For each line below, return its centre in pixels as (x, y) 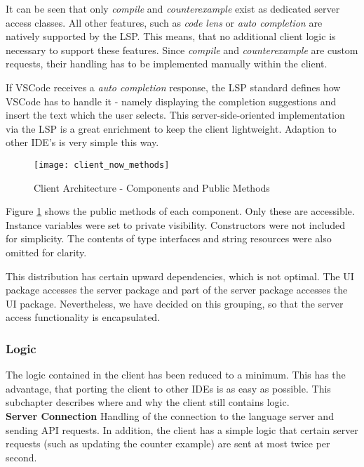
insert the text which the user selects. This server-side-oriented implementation (175, 115)
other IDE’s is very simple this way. (82, 142)
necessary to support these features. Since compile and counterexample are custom (182, 50)
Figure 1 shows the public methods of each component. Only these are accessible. (180, 211)
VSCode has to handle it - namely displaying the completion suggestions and (171, 101)
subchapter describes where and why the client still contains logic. (148, 402)
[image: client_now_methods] (102, 165)
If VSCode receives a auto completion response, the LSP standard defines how (173, 87)
